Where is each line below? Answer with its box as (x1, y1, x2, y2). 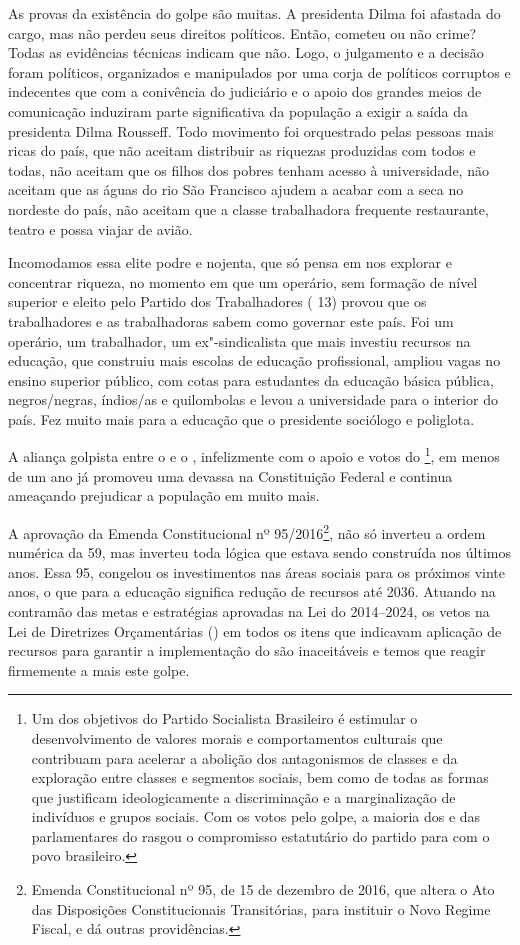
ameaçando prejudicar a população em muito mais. (8, 485, 320, 506)
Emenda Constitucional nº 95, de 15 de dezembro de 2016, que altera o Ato (31, 879, 495, 900)
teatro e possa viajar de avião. (8, 218, 193, 239)
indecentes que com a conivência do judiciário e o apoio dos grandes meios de (8, 81, 482, 102)
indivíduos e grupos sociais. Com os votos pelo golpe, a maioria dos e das (31, 806, 481, 827)
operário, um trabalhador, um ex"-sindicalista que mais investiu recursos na (8, 330, 471, 351)
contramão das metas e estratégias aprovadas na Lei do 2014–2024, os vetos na (8, 600, 490, 621)
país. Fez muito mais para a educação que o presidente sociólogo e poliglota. (8, 408, 475, 429)
